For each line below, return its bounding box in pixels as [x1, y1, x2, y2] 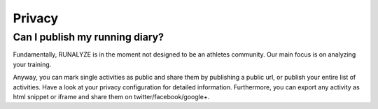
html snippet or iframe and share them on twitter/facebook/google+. [13, 92, 210, 101]
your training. [13, 60, 52, 68]
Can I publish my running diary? [13, 31, 164, 43]
